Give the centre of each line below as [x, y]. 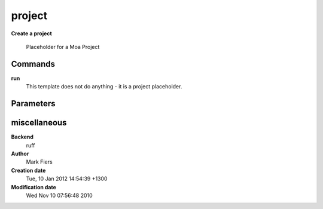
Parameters [33, 104]
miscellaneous [39, 123]
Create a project [31, 33]
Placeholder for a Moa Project [63, 47]
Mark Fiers [39, 162]
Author [20, 153]
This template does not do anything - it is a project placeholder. [104, 87]
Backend [22, 137]
